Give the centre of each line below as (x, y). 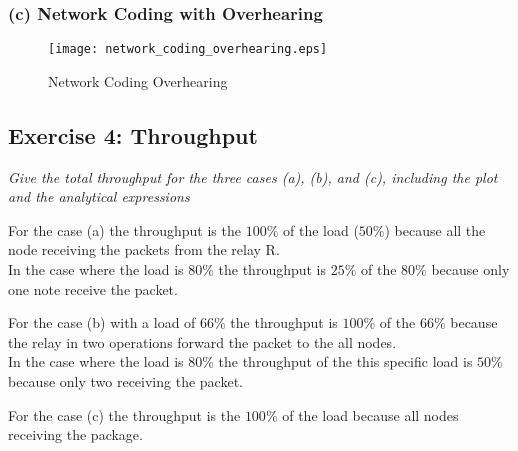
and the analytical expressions (99, 196)
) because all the (435, 229)
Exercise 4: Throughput (133, 134)
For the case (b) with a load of (102, 322)
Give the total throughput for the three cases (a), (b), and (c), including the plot (253, 176)
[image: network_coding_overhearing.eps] (188, 49)
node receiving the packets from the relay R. (144, 249)
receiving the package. (75, 434)
